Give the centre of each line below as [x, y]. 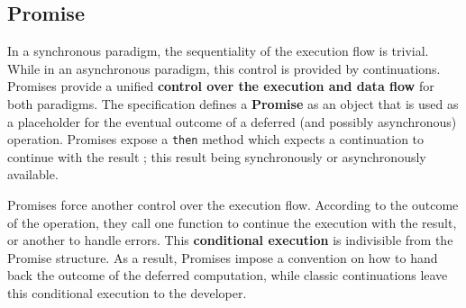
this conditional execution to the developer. [127, 292]
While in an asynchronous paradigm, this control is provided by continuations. [224, 68]
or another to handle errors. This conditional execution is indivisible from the [230, 240]
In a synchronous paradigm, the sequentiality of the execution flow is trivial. [218, 51]
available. [33, 174]
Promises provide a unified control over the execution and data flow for [221, 86]
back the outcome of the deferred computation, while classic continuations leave [228, 275]
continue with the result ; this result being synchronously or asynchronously [217, 156]
